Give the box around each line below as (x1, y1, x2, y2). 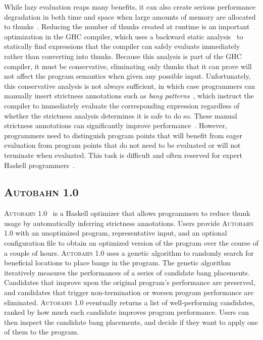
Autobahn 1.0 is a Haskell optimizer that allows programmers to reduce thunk (4, 208, 250, 218)
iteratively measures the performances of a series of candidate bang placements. (4, 267, 250, 277)
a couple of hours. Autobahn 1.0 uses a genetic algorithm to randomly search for (4, 247, 254, 258)
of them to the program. (4, 326, 79, 337)
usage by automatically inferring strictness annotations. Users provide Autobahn (4, 217, 254, 228)
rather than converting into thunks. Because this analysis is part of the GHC (4, 50, 242, 61)
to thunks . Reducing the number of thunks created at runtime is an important (4, 21, 250, 32)
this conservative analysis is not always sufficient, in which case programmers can (4, 80, 255, 91)
